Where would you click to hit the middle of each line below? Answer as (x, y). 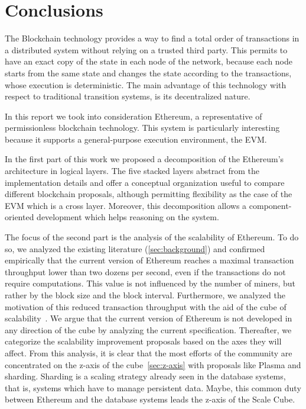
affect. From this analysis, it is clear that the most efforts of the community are (149, 352)
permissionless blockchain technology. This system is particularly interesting (142, 128)
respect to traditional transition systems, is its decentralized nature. (128, 96)
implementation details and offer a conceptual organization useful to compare (145, 182)
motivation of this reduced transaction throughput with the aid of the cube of (146, 306)
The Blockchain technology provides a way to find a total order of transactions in (152, 38)
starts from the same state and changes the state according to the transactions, (148, 73)
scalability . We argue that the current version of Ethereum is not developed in (149, 318)
